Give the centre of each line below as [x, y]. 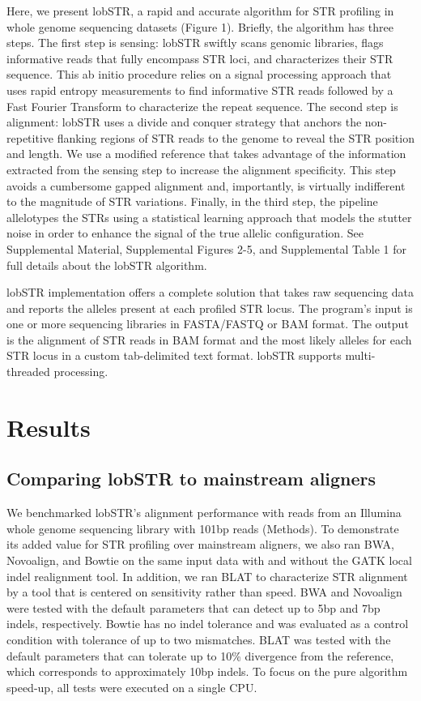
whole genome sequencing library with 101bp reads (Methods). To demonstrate [203, 528]
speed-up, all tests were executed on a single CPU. [132, 687]
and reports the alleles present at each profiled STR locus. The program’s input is [210, 308]
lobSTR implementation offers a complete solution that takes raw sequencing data [210, 292]
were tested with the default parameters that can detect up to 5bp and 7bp [193, 607]
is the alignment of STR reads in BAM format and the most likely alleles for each [209, 339]
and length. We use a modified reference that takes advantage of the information [206, 154]
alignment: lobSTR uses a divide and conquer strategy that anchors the [184, 122]
